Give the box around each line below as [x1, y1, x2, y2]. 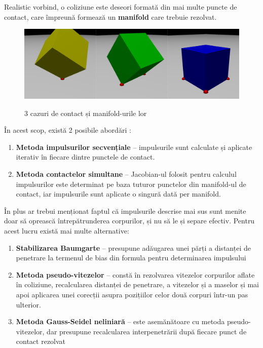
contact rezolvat [16, 336, 66, 346]
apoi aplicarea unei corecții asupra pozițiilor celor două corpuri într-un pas [16, 289, 248, 299]
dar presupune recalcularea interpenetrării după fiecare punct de [47, 326, 247, 336]
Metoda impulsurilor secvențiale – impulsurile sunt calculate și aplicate [16, 141, 252, 152]
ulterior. [16, 299, 41, 310]
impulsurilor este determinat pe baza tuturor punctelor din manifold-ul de [16, 178, 246, 189]
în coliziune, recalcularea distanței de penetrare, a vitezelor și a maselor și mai [16, 279, 259, 290]
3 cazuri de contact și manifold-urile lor [24, 107, 147, 118]
